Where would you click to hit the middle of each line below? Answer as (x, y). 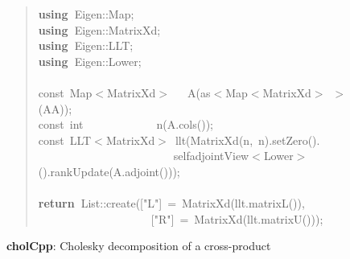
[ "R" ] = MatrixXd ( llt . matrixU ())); (237, 218)
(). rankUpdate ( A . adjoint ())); (109, 171)
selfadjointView (211, 156)
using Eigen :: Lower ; (90, 61)
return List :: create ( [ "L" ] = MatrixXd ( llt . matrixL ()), (171, 203)
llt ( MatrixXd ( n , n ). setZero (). (247, 140)
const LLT (65, 140)
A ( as (199, 92)
